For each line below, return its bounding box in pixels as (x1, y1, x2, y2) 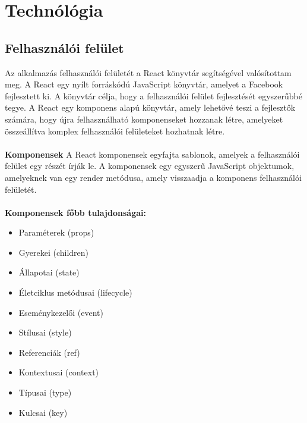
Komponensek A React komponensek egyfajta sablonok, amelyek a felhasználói (5, 148, 300, 160)
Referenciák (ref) (18, 346, 80, 358)
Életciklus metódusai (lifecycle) (18, 286, 132, 299)
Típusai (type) (18, 386, 72, 399)
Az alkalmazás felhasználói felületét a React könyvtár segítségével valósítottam (5, 66, 292, 79)
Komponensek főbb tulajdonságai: (5, 206, 146, 218)
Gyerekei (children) (18, 246, 89, 258)
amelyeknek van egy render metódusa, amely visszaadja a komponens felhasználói (5, 171, 302, 183)
